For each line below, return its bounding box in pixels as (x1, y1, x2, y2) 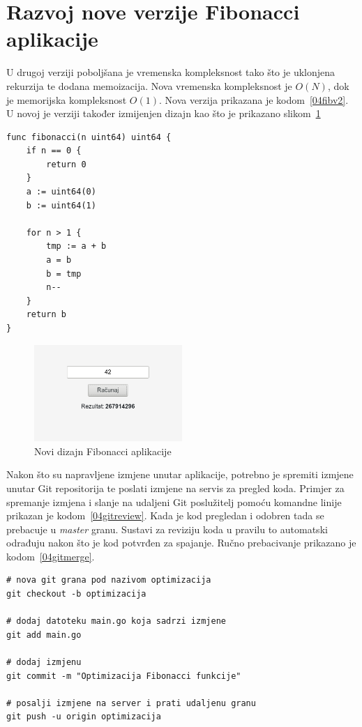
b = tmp (46, 268, 82, 279)
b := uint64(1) (26, 200, 96, 211)
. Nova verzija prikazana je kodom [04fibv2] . (158, 92, 349, 107)
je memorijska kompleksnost (6, 92, 127, 107)
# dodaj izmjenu (6, 657, 82, 668)
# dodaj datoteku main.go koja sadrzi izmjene (6, 616, 226, 627)
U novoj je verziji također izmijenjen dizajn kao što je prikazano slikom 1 (6, 106, 321, 121)
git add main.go (6, 629, 82, 640)
